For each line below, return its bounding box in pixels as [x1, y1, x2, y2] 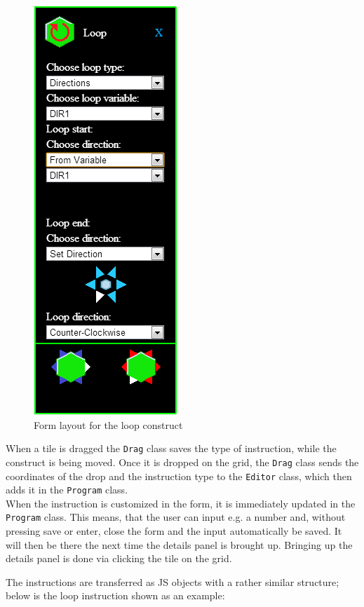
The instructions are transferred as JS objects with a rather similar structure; [6, 574, 339, 589]
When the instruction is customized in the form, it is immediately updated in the [6, 496, 356, 510]
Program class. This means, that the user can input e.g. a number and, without [6, 510, 346, 524]
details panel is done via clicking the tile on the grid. [6, 551, 232, 566]
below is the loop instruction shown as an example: [6, 588, 225, 603]
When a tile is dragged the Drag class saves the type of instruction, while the [6, 441, 337, 456]
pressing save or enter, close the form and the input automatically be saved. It [6, 524, 342, 538]
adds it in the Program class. [6, 482, 128, 497]
